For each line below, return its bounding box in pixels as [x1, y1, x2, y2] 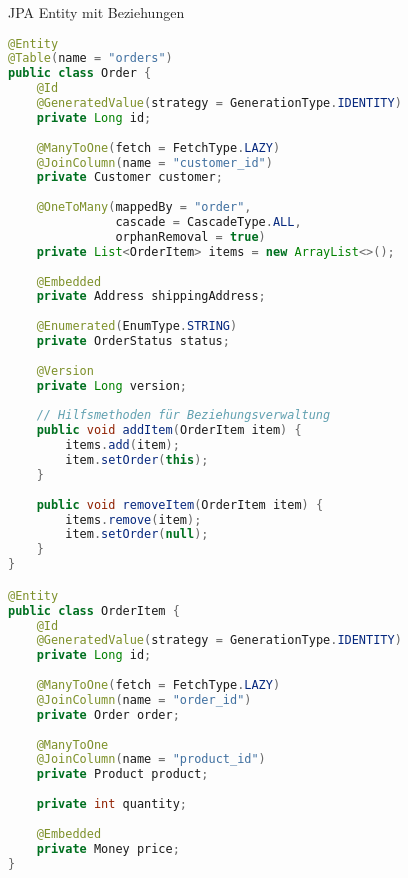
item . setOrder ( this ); [65, 453, 209, 468]
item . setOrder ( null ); [65, 527, 209, 542]
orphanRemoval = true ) [115, 229, 266, 244]
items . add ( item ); [65, 438, 180, 453]
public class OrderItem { [8, 603, 180, 618]
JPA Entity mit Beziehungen [8, 2, 185, 22]
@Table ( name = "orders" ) [8, 51, 173, 66]
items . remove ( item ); [65, 512, 202, 527]
